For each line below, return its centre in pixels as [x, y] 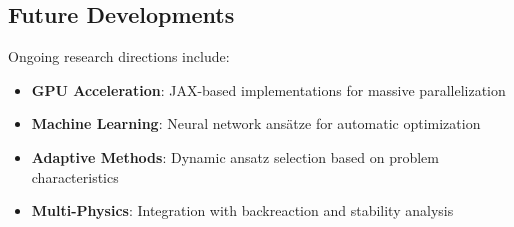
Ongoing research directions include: [119, 56]
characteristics [75, 176]
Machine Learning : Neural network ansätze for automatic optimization [256, 123]
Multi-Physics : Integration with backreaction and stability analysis [242, 210]
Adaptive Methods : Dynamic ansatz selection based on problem [235, 156]
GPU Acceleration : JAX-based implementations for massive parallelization [268, 89]
